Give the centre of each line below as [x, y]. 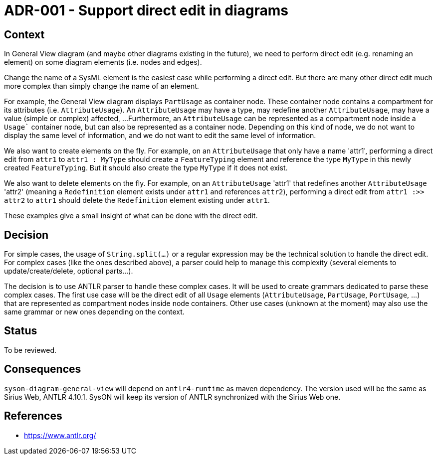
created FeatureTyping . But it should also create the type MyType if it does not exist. [146, 168]
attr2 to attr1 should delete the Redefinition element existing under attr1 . [137, 200]
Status [21, 331]
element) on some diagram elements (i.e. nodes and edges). [103, 62]
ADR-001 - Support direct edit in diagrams [146, 10]
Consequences [43, 369]
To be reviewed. [30, 350]
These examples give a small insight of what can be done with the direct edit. [131, 216]
